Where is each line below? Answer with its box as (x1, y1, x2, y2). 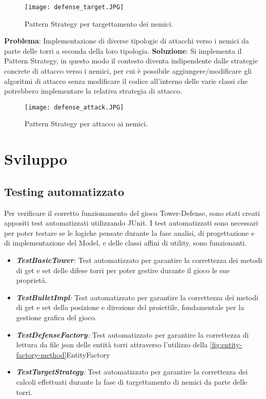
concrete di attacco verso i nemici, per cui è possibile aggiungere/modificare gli (4, 65, 252, 76)
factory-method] (16, 349, 67, 360)
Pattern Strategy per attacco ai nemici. (25, 118, 148, 129)
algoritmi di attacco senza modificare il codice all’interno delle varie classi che (4, 75, 248, 86)
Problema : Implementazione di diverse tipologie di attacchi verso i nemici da (4, 35, 249, 46)
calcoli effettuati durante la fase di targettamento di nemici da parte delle (16, 376, 248, 387)
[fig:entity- (210, 339, 242, 350)
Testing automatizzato (4, 183, 125, 199)
